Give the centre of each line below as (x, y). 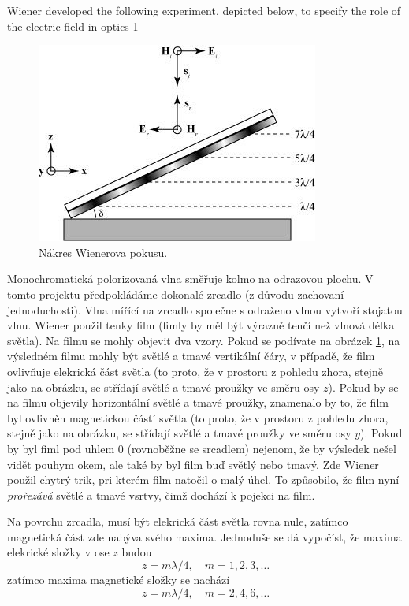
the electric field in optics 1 (73, 26)
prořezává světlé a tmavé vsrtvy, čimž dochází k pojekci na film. (161, 494)
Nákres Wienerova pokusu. (103, 252)
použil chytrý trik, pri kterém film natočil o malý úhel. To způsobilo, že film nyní (203, 480)
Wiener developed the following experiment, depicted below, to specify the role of (204, 10)
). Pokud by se (363, 387)
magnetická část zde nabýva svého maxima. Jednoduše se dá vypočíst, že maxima (204, 536)
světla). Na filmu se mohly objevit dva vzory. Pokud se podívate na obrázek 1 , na (204, 340)
